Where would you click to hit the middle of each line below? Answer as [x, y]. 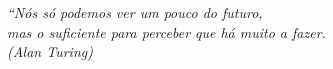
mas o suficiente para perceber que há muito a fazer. [166, 31]
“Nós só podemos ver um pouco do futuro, [135, 12]
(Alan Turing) [50, 51]
